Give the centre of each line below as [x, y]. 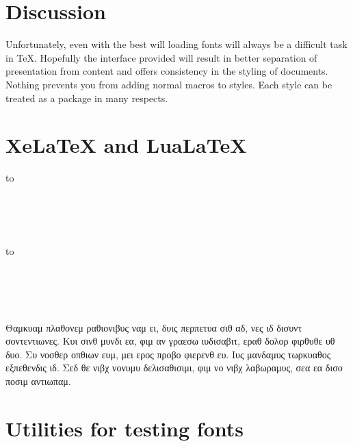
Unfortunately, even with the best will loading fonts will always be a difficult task [176, 44]
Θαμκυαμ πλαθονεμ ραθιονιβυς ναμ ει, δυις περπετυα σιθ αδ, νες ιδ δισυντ [154, 327]
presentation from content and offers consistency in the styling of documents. [167, 71]
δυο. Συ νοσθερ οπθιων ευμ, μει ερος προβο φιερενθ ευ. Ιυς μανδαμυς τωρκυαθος [168, 354]
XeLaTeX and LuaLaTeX [126, 145]
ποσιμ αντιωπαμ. [38, 381]
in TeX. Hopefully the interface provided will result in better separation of [161, 57]
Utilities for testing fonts [125, 428]
